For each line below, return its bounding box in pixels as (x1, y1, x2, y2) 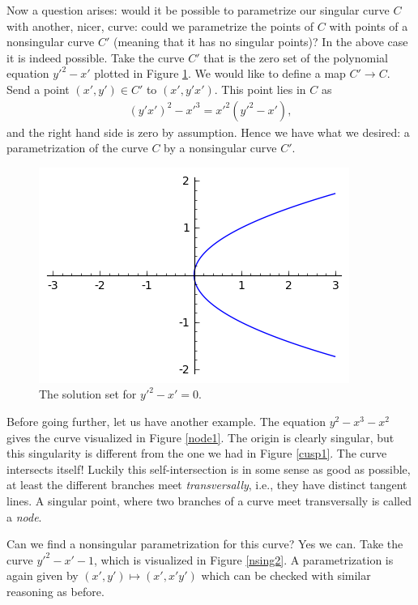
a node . (6, 508, 42, 525)
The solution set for (39, 386, 137, 403)
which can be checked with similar (201, 567, 371, 584)
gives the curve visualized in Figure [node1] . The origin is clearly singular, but (6, 428, 395, 445)
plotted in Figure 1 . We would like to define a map (94, 65, 346, 82)
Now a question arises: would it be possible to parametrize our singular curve (6, 2, 390, 18)
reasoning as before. (6, 582, 104, 599)
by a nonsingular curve (164, 139, 277, 156)
